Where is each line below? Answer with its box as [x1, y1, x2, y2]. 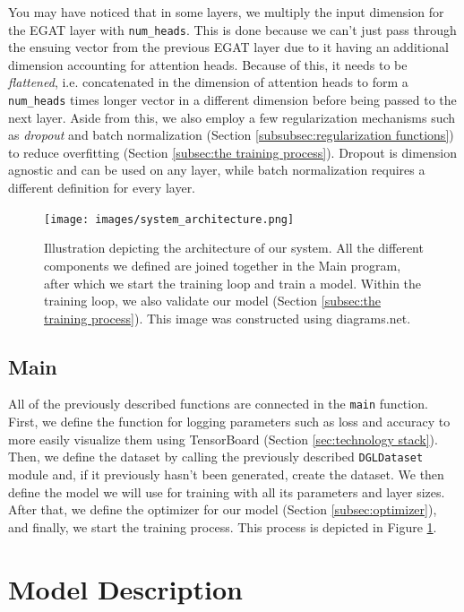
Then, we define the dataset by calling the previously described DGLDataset [8, 447, 424, 466]
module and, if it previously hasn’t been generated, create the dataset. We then [8, 464, 444, 483]
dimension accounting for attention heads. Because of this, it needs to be [8, 55, 408, 73]
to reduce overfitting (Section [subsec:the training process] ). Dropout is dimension [8, 142, 458, 161]
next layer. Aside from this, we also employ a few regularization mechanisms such [8, 108, 456, 126]
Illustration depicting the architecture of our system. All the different [44, 238, 424, 257]
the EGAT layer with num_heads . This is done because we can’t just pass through [8, 20, 457, 39]
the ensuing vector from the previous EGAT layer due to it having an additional [8, 38, 449, 56]
